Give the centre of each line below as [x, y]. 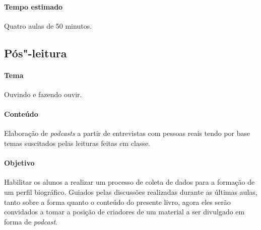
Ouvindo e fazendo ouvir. [43, 94]
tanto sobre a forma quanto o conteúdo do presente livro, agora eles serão [117, 202]
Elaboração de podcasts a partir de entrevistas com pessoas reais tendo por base [127, 133]
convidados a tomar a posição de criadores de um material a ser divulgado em [124, 212]
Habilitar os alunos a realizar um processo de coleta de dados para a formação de [129, 182]
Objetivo [19, 163]
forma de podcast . [31, 221]
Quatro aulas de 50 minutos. [48, 25]
